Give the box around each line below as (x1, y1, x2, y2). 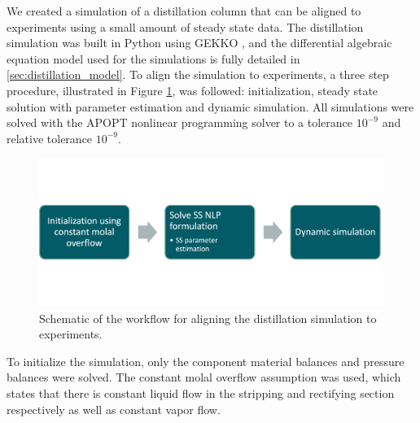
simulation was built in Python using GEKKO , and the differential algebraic (7, 34, 392, 51)
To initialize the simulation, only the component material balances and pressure (7, 352, 405, 369)
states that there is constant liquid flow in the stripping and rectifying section (7, 384, 395, 401)
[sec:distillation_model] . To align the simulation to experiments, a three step (7, 66, 389, 83)
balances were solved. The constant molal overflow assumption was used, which (7, 368, 401, 386)
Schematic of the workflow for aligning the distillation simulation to (39, 309, 377, 326)
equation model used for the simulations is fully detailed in (7, 50, 300, 67)
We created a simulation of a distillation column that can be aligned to (7, 2, 361, 19)
